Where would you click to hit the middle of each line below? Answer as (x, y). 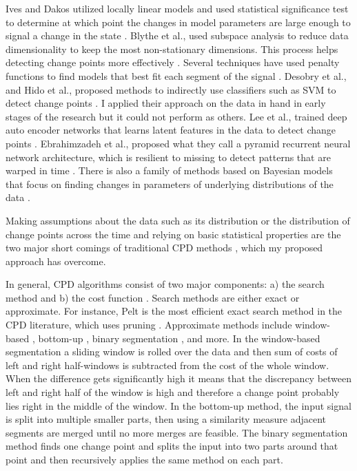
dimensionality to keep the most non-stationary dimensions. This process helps (172, 49)
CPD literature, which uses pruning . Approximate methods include (149, 325)
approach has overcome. (56, 261)
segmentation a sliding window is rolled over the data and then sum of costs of (172, 352)
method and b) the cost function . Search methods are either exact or (153, 297)
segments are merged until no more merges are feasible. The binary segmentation (177, 432)
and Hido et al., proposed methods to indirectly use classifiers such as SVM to (171, 89)
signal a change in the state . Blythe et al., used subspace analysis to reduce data (177, 35)
